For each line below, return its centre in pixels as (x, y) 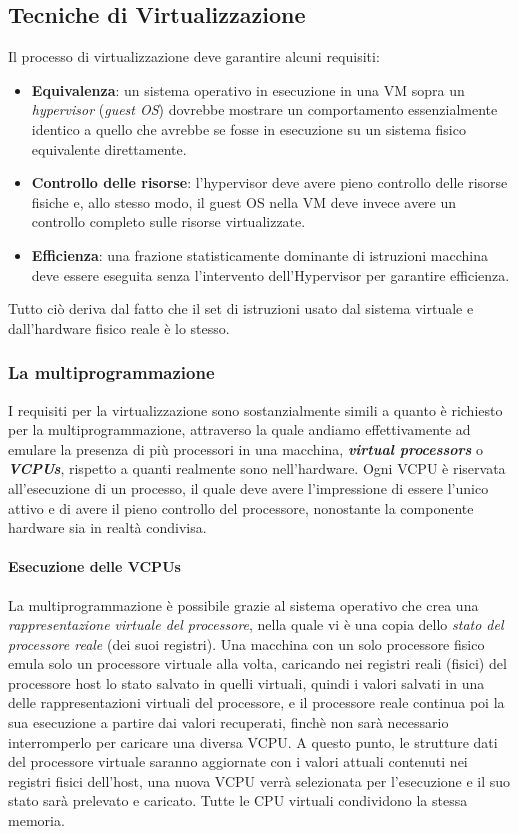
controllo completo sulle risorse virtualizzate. (168, 221)
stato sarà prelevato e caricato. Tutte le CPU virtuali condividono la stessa (238, 800)
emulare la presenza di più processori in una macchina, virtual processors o (246, 448)
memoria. (36, 820)
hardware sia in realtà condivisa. (107, 527)
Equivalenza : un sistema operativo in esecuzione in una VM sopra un (248, 89)
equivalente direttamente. (109, 148)
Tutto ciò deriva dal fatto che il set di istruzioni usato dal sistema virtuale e (241, 308)
